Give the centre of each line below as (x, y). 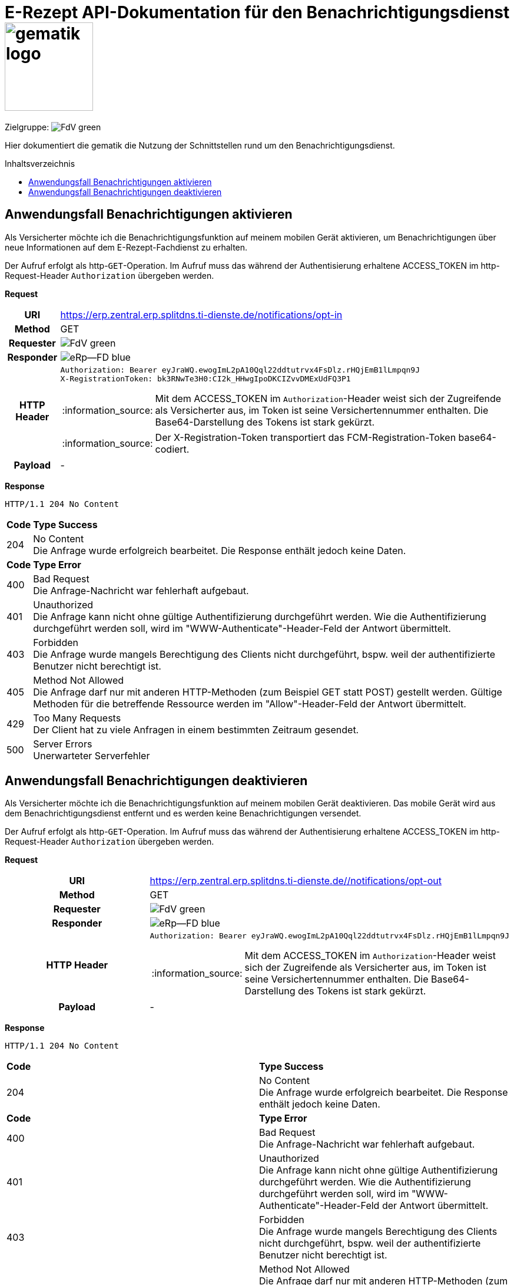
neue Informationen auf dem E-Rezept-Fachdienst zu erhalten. (126, 247)
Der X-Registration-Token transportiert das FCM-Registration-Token (306, 437)
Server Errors (63, 744)
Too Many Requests (77, 718)
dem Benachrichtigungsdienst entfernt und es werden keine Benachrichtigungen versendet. (183, 813)
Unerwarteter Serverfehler (92, 755)
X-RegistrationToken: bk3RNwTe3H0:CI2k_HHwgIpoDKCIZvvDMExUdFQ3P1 (205, 378)
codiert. (172, 449)
